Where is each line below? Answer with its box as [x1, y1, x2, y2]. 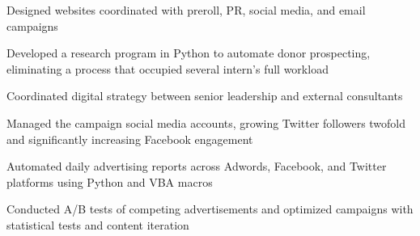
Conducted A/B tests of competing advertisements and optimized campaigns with [6, 200, 414, 217]
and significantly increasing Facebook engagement [6, 130, 253, 147]
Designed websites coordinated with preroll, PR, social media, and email [6, 2, 366, 18]
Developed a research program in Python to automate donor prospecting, [6, 44, 371, 61]
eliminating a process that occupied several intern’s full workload [6, 60, 329, 77]
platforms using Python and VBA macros [6, 173, 213, 190]
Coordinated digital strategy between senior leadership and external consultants [6, 87, 403, 104]
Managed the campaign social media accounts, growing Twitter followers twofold [6, 114, 406, 131]
